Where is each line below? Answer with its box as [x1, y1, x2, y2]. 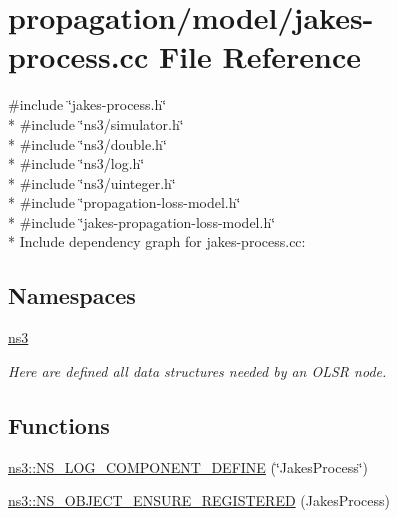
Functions [8, 409, 110, 440]
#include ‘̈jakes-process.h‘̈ [8, 94, 167, 115]
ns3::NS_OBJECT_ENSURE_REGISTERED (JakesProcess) [8, 490, 390, 511]
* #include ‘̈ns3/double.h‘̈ [8, 133, 167, 154]
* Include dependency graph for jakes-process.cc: [8, 231, 306, 252]
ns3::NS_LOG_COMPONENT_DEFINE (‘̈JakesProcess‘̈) [8, 456, 369, 477]
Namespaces [8, 280, 136, 311]
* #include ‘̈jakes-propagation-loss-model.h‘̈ [8, 211, 276, 232]
